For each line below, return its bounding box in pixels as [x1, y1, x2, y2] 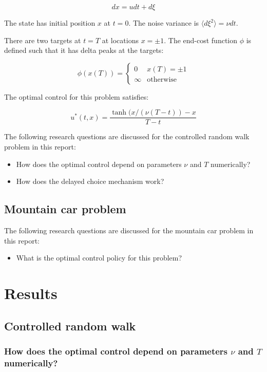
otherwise [147, 76, 177, 83]
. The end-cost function [164, 34, 238, 45]
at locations [102, 34, 139, 45]
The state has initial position [4, 17, 96, 28]
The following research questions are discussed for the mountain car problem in [4, 225, 254, 236]
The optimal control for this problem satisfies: [4, 91, 149, 102]
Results [4, 282, 58, 303]
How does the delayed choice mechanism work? [16, 176, 164, 187]
